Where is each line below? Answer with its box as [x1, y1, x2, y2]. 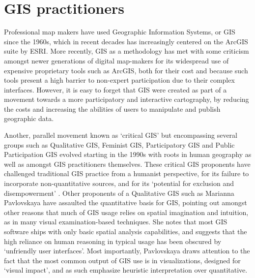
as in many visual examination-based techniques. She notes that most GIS [4, 216, 227, 227]
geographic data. [4, 113, 54, 124]
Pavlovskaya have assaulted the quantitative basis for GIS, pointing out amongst [4, 197, 247, 208]
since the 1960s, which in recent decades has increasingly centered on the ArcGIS [4, 36, 248, 46]
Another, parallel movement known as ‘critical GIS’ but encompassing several [4, 130, 237, 140]
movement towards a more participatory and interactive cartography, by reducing [4, 94, 249, 104]
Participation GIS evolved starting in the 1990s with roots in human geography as [4, 149, 252, 159]
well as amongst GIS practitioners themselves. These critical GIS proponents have [4, 158, 251, 169]
